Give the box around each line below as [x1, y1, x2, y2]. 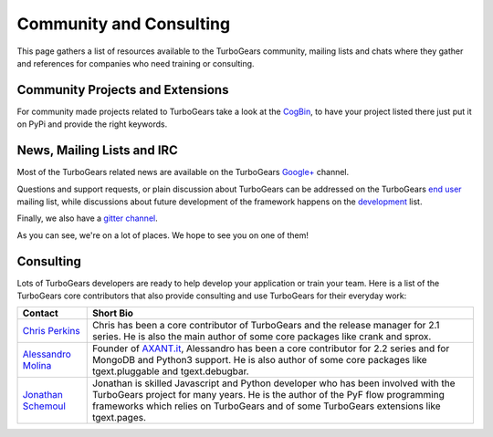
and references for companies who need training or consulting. [16, 57, 255, 68]
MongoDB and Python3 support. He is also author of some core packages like [91, 354, 428, 367]
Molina [22, 359, 52, 372]
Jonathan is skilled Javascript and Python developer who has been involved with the [91, 377, 456, 390]
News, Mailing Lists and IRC [16, 142, 178, 159]
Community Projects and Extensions [16, 82, 229, 98]
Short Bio [91, 307, 134, 319]
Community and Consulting [16, 14, 231, 34]
